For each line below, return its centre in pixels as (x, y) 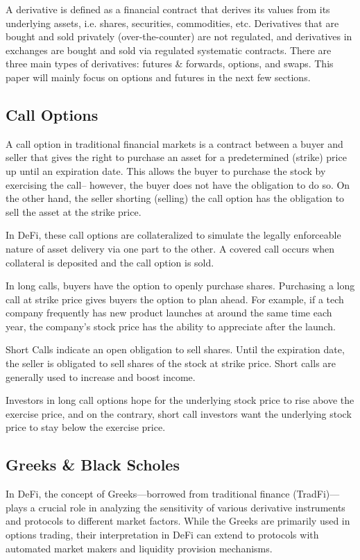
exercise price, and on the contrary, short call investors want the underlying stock (179, 413)
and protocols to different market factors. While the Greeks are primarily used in (178, 521)
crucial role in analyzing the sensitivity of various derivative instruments (192, 507)
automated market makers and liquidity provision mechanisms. (139, 548)
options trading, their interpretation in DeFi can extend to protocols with (162, 535)
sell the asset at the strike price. (74, 211)
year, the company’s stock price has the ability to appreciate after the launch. (171, 326)
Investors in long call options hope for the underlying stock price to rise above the (180, 400)
